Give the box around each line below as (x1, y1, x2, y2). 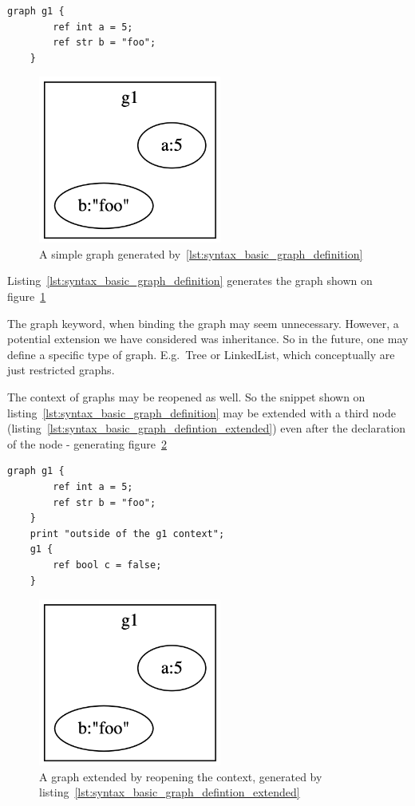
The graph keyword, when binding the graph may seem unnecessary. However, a (7, 314, 399, 331)
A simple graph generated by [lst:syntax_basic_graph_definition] (39, 245, 363, 262)
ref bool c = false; (53, 559, 162, 571)
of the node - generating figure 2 (7, 435, 167, 452)
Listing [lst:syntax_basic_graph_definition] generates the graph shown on (7, 272, 373, 289)
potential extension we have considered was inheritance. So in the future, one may (7, 330, 409, 347)
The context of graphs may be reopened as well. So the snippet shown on (7, 388, 366, 405)
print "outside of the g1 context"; (30, 527, 225, 539)
